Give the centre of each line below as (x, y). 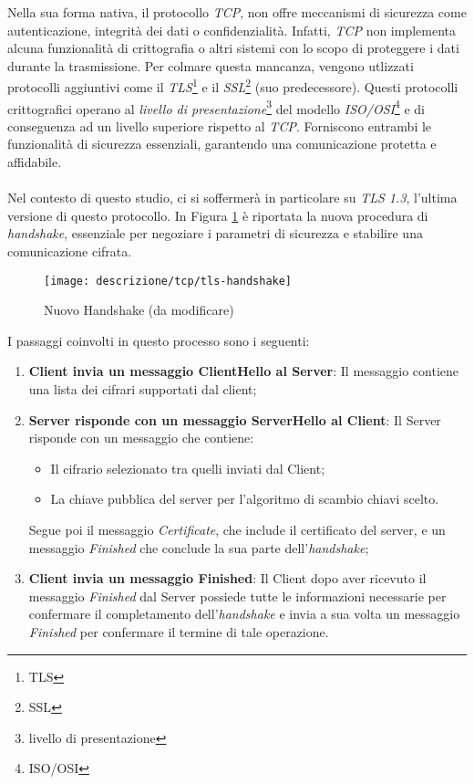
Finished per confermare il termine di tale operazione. (179, 632)
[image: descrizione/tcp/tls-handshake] (168, 281)
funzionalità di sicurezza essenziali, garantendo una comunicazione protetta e (222, 144)
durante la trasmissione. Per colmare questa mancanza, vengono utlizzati (211, 65)
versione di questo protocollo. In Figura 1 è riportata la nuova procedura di (218, 215)
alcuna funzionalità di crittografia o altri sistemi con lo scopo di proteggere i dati (233, 48)
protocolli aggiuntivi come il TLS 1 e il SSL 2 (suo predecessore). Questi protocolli (233, 86)
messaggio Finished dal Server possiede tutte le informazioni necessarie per (237, 596)
